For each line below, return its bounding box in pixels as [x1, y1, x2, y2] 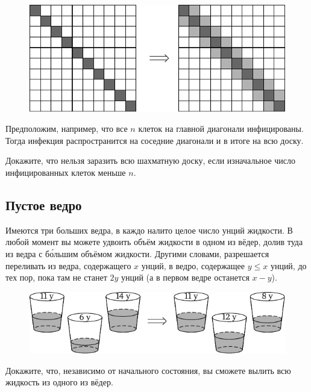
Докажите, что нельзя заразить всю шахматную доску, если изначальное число [5, 154, 296, 167]
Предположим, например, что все [5, 122, 128, 135]
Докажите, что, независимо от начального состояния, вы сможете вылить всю [5, 364, 291, 376]
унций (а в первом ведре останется [121, 271, 250, 284]
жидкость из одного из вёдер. [5, 376, 113, 388]
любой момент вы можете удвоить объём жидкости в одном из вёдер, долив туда [5, 235, 303, 248]
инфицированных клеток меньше [5, 166, 126, 179]
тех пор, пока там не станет [5, 271, 107, 284]
